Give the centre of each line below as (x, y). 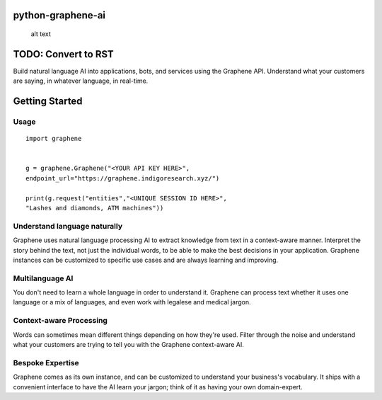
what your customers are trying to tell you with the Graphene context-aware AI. (128, 344)
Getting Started (48, 102)
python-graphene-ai (59, 15)
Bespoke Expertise (46, 362)
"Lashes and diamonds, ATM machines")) (95, 208)
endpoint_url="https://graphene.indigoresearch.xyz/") (123, 178)
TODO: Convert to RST (64, 54)
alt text (41, 34)
